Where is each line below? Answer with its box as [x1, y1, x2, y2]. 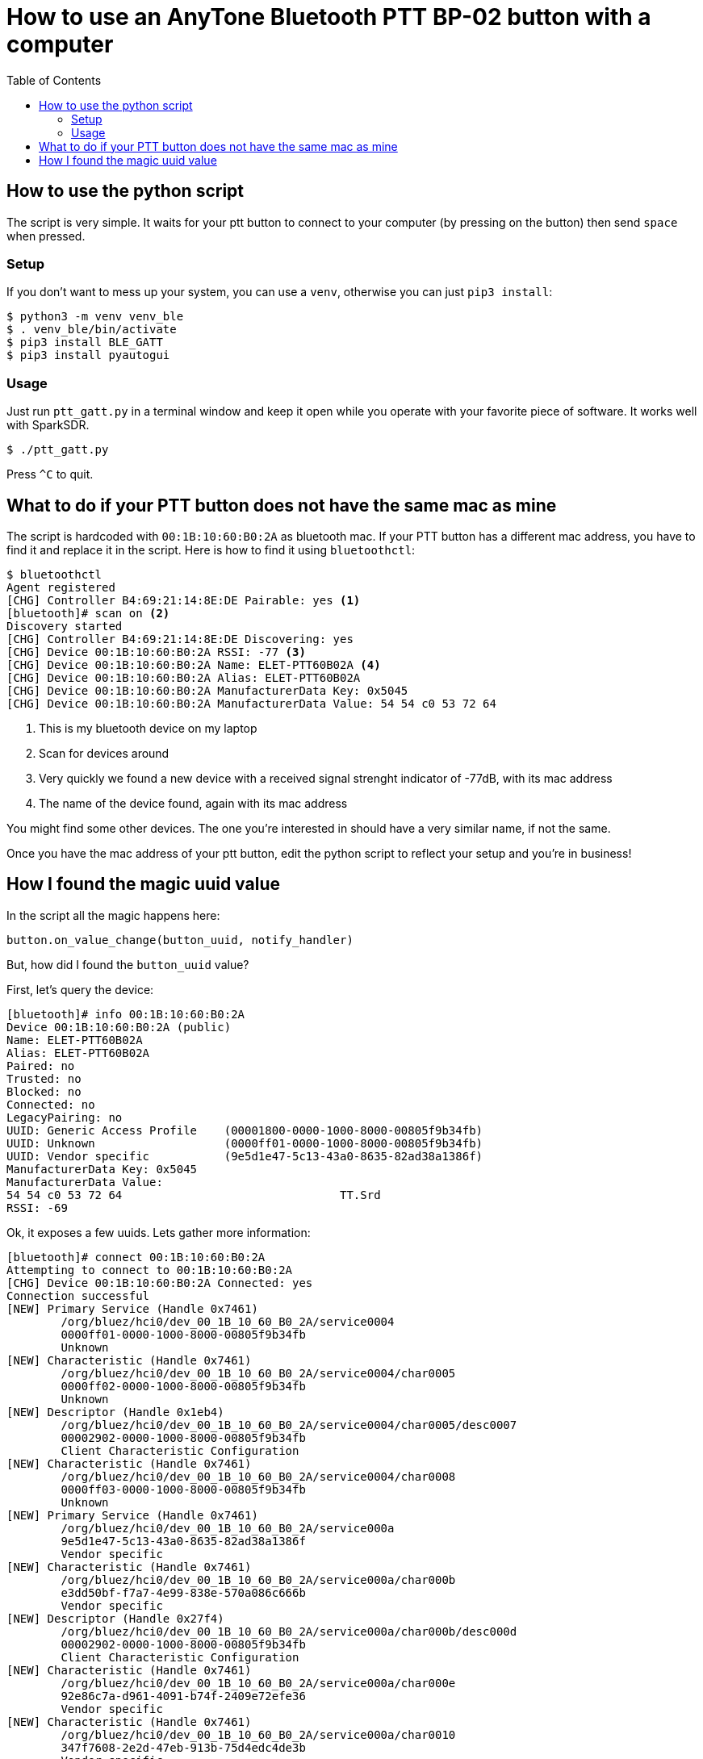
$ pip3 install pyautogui [6, 349, 170, 362]
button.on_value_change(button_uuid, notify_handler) [6, 933, 354, 946]
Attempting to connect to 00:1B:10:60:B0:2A [6, 1263, 293, 1276]
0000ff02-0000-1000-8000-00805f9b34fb [61, 1379, 306, 1393]
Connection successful [6, 1289, 150, 1302]
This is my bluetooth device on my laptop [39, 721, 257, 735]
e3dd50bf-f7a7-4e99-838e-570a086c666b [61, 1586, 306, 1599]
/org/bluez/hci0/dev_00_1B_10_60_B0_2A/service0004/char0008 [61, 1469, 456, 1483]
